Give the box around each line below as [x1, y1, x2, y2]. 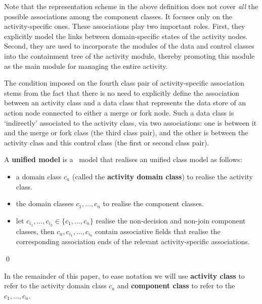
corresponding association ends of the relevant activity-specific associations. [16, 236, 250, 247]
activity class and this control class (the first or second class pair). [4, 137, 209, 147]
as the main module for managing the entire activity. [4, 60, 168, 71]
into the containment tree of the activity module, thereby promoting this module [4, 50, 255, 61]
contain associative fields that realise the [95, 225, 221, 236]
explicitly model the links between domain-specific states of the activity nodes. [4, 30, 248, 41]
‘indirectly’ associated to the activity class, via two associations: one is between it [4, 117, 257, 128]
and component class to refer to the [117, 280, 235, 291]
